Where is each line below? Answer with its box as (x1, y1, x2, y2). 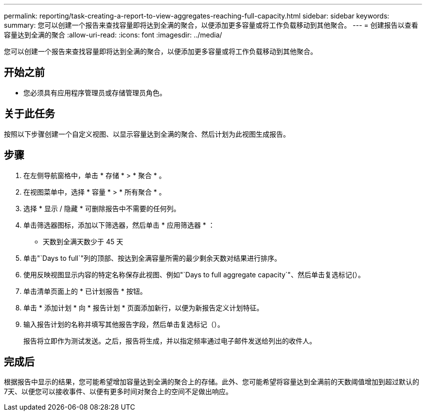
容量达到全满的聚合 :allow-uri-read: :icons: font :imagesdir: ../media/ (4, 31, 222, 39)
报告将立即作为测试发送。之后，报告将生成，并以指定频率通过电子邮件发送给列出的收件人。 (23, 336, 316, 345)
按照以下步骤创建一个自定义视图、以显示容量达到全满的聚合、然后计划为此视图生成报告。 (4, 129, 290, 138)
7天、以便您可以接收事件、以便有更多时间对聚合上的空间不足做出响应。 (4, 387, 232, 396)
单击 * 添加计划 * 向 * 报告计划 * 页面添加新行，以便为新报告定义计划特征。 (23, 303, 264, 312)
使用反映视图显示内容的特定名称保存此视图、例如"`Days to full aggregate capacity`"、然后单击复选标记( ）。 (23, 270, 365, 279)
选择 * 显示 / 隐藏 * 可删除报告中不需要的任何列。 (23, 204, 180, 213)
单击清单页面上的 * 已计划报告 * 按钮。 (23, 287, 147, 295)
